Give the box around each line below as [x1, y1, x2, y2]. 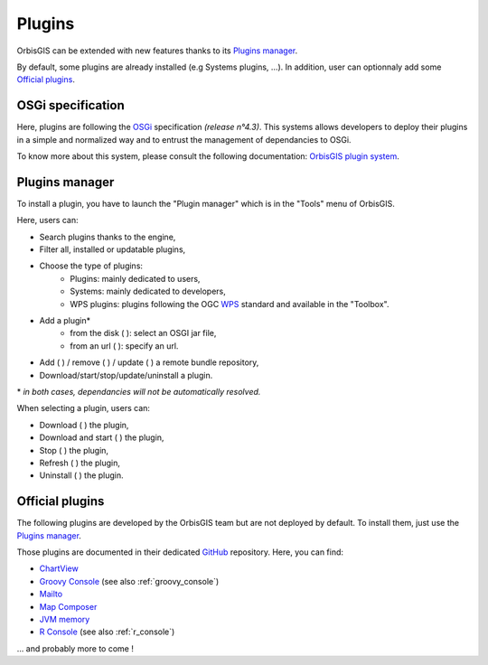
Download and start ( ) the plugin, [39, 432, 164, 443]
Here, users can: [16, 215, 79, 226]
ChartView [39, 563, 79, 574]
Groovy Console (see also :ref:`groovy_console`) [39, 576, 220, 586]
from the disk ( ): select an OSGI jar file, [70, 328, 217, 339]
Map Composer [39, 601, 98, 612]
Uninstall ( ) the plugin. [39, 470, 124, 481]
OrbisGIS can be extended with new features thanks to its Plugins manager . [16, 45, 298, 56]
